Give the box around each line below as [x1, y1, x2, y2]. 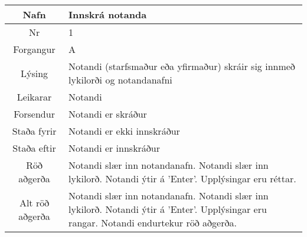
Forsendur [14, 107, 55, 121]
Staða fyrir [12, 124, 57, 138]
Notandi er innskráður [68, 141, 161, 155]
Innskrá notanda [68, 8, 147, 21]
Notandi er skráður [68, 107, 147, 121]
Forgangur [13, 42, 55, 56]
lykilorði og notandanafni [68, 73, 172, 86]
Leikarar [17, 90, 52, 104]
